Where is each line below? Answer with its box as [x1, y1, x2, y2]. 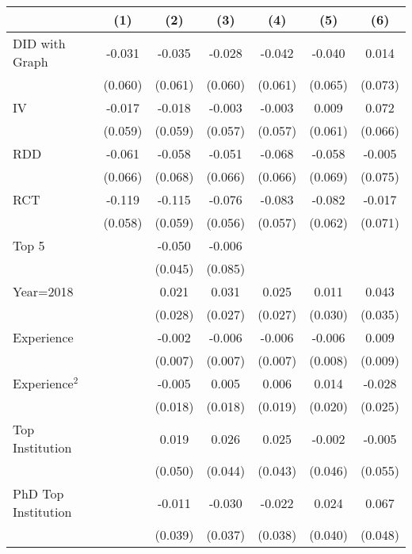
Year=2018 [13, 282, 74, 300]
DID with [13, 34, 66, 52]
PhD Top [13, 484, 64, 502]
